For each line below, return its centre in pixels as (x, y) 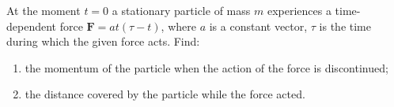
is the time (345, 26)
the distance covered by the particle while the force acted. (165, 94)
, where (178, 26)
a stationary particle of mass (181, 10)
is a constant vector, (258, 26)
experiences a (299, 10)
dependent (32, 26)
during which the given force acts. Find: (103, 41)
